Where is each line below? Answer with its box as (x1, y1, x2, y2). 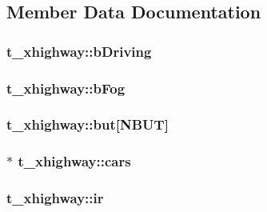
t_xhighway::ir (6, 188, 104, 208)
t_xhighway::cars (18, 151, 131, 171)
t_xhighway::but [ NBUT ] (6, 114, 169, 134)
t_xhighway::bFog (6, 78, 126, 98)
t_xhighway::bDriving (6, 41, 152, 61)
